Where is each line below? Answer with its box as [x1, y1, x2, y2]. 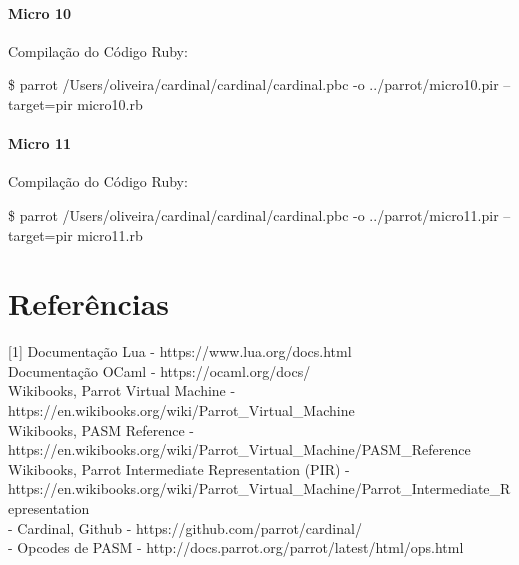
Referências [8, 283, 170, 324]
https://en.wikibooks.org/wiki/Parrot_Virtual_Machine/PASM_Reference [8, 439, 471, 460]
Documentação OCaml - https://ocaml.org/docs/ [8, 360, 311, 381]
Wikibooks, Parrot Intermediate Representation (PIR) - [8, 458, 350, 479]
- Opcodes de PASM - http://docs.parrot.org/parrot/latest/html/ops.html [8, 537, 464, 558]
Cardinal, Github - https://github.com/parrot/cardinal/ [17, 517, 362, 538]
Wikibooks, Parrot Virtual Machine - [8, 380, 236, 401]
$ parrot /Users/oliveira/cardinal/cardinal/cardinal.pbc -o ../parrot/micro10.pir [8, 74, 499, 95]
